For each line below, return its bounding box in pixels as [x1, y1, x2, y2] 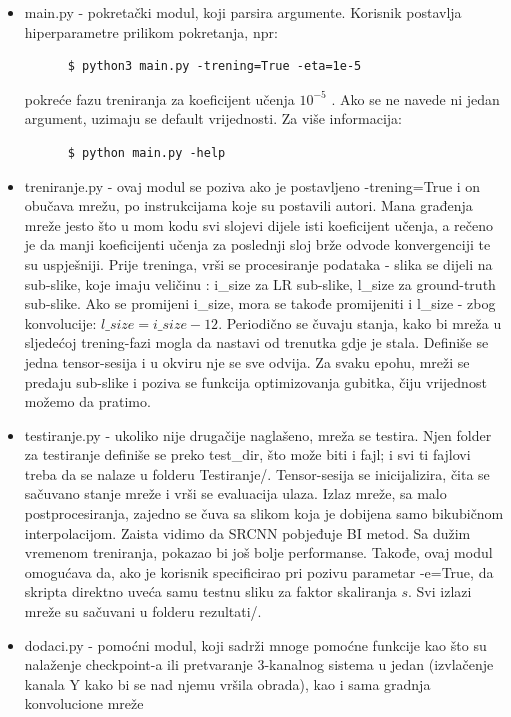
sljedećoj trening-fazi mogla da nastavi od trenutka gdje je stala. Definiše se [24, 332, 489, 353]
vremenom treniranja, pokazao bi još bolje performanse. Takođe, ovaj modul [24, 542, 493, 563]
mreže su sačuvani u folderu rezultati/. [24, 601, 262, 622]
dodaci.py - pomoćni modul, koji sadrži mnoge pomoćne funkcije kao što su [24, 634, 487, 655]
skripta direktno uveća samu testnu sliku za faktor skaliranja [24, 581, 397, 602]
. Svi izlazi [408, 581, 472, 602]
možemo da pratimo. [24, 391, 151, 412]
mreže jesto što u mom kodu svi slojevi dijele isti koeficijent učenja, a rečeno [24, 214, 494, 235]
